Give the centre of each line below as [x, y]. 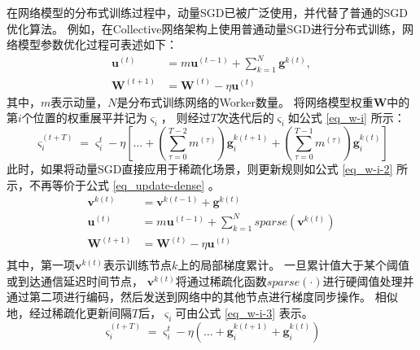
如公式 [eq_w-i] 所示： [346, 118]
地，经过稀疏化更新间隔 [69, 313]
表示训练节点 [138, 265]
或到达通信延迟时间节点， [75, 280]
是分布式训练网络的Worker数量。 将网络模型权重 [245, 101]
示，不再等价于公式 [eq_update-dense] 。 [113, 184]
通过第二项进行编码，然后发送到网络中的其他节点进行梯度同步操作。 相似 [202, 297]
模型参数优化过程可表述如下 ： [97, 44]
